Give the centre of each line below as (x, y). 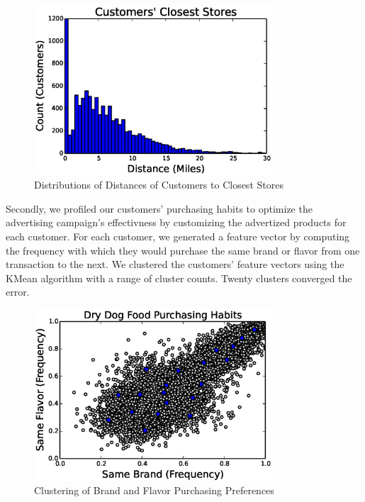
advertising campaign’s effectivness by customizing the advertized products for (176, 222)
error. (18, 292)
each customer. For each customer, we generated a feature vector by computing (178, 236)
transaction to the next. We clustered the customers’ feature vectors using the (175, 264)
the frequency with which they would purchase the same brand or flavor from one (183, 250)
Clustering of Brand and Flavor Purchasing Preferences (154, 490)
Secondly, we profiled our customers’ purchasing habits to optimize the (159, 208)
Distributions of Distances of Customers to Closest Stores (159, 185)
